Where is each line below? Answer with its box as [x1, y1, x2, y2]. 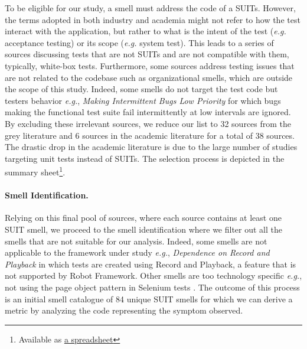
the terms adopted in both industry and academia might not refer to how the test [5, 13, 301, 25]
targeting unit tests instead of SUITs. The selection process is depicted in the [5, 152, 285, 164]
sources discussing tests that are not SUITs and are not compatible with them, [5, 48, 289, 60]
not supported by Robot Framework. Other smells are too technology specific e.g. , [5, 269, 302, 282]
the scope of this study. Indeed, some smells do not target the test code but [5, 83, 278, 95]
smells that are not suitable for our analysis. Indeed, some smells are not [5, 234, 267, 247]
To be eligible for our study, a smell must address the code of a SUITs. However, [5, 2, 296, 14]
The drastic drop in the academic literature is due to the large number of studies [5, 141, 298, 153]
